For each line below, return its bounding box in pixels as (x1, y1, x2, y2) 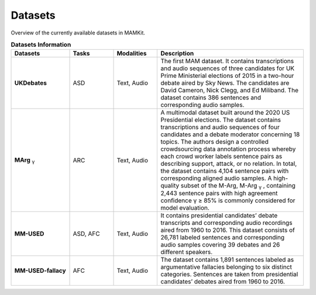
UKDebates (14, 79, 47, 87)
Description (160, 50, 194, 58)
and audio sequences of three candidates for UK (160, 64, 295, 72)
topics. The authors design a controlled (160, 138, 269, 146)
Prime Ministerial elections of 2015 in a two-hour (160, 72, 294, 80)
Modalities (116, 50, 147, 58)
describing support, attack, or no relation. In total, (160, 159, 297, 168)
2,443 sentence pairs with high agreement (160, 189, 278, 197)
